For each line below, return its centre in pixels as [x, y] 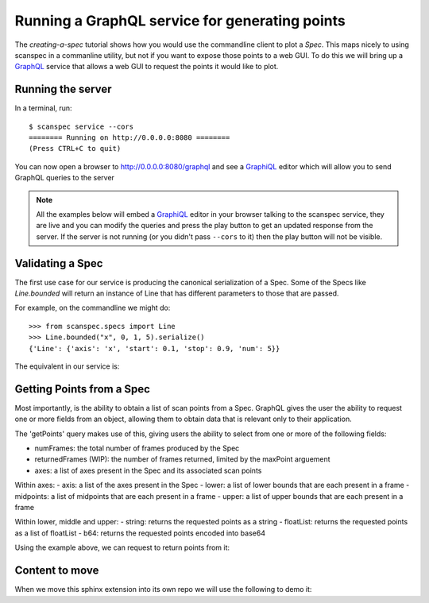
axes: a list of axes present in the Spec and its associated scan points [148, 470]
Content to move [57, 571]
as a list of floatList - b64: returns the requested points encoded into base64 [140, 533]
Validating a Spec [59, 263]
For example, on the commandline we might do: [93, 308]
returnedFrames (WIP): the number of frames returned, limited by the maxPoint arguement [182, 459]
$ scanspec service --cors [81, 126]
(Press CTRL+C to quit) [75, 149]
